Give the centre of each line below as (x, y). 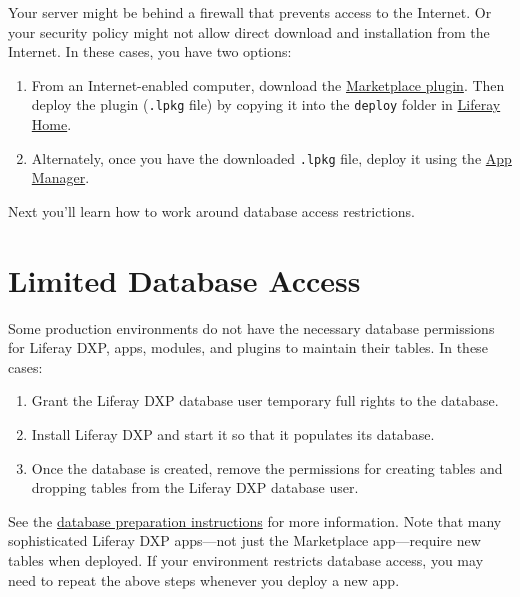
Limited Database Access (184, 279)
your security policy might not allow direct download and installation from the (249, 31)
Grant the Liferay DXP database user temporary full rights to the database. (265, 400)
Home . (51, 124)
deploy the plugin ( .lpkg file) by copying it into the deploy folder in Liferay (266, 104)
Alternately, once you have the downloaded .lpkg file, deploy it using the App (271, 157)
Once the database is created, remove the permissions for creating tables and (267, 467)
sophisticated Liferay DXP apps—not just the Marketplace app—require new (244, 540)
